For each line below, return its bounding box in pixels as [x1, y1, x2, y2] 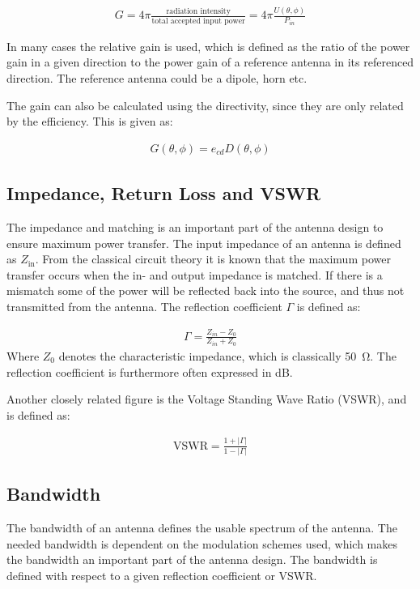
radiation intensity [166, 7, 231, 16]
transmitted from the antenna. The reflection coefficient [6, 297, 282, 314]
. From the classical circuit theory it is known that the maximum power [35, 250, 391, 267]
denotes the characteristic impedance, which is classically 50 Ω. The [58, 348, 397, 365]
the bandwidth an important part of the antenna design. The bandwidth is [6, 551, 378, 568]
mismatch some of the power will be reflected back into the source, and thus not [6, 282, 405, 299]
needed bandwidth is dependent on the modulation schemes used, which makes [6, 535, 397, 552]
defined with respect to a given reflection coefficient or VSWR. [6, 567, 317, 584]
